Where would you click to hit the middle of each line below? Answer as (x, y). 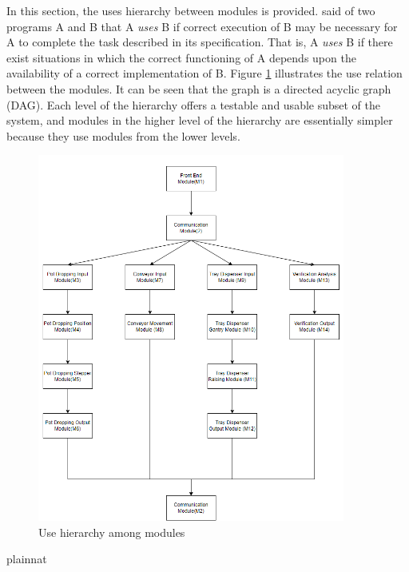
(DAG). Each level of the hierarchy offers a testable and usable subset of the (194, 104)
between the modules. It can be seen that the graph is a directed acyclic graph (199, 88)
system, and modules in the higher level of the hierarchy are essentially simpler (200, 120)
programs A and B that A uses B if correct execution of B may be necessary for (202, 26)
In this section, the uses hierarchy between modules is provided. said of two (191, 10)
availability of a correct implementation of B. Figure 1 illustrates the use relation (204, 73)
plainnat (27, 559)
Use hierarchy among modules (112, 532)
